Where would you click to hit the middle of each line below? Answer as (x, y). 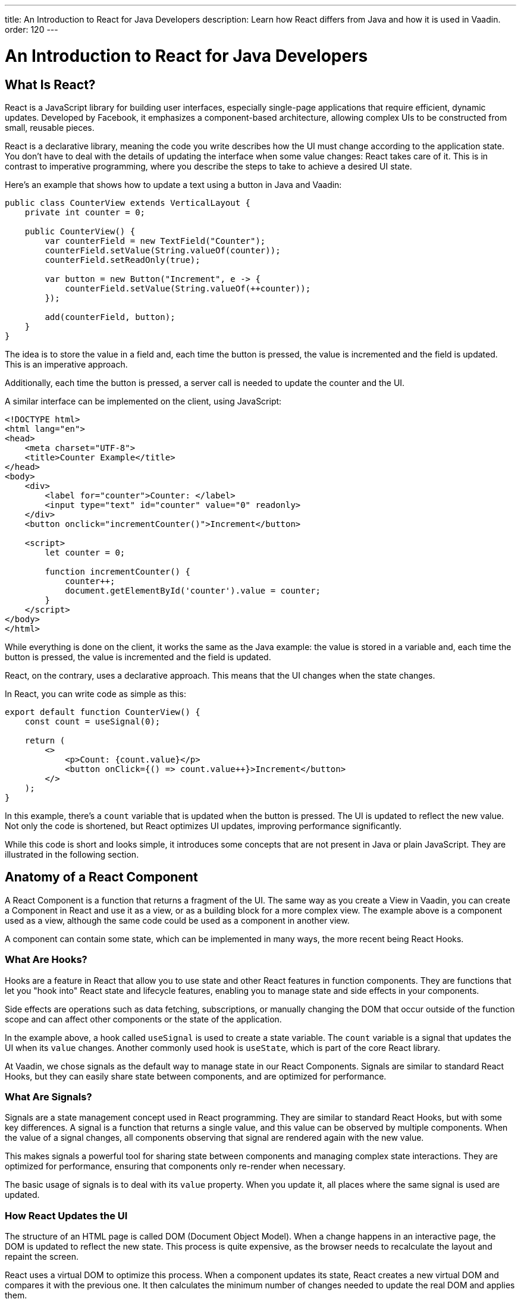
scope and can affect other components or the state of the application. (143, 1019)
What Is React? (50, 84)
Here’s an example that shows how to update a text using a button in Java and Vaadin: (173, 184)
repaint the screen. (42, 1257)
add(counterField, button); (110, 317)
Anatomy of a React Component (101, 877)
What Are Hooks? (46, 960)
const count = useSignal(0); (92, 721)
